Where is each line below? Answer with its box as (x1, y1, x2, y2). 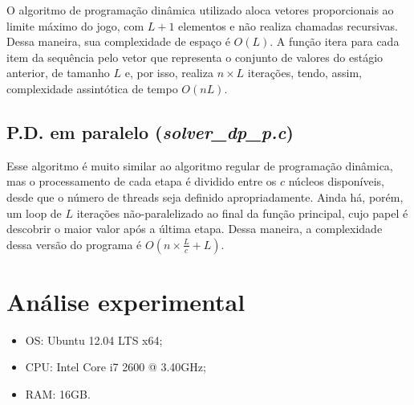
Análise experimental (6, 284, 246, 317)
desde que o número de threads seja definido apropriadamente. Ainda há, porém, (6, 188, 404, 205)
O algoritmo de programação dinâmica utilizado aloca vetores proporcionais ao (6, 2, 394, 18)
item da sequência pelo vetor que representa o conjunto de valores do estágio (6, 48, 384, 65)
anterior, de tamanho (6, 64, 110, 81)
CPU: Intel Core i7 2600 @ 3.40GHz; (25, 358, 206, 375)
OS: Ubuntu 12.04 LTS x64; (25, 331, 163, 348)
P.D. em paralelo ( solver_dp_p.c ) (6, 119, 294, 144)
